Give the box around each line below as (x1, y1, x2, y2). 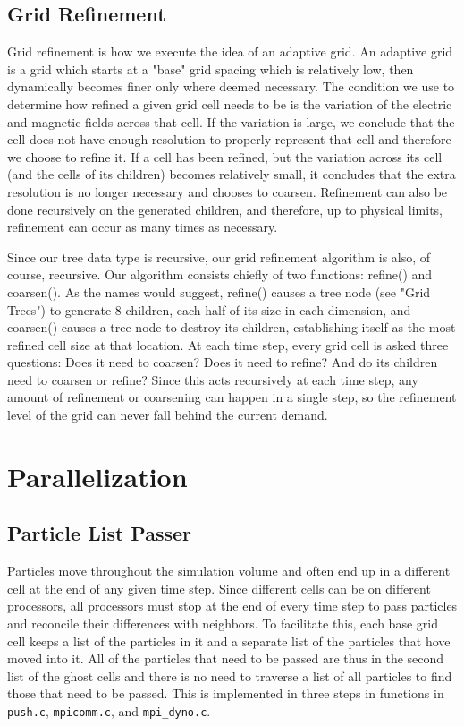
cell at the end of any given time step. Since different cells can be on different (7, 578, 431, 597)
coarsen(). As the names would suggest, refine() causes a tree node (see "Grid (7, 282, 431, 301)
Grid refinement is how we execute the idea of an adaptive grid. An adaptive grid (7, 42, 453, 61)
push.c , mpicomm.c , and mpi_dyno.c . (7, 702, 211, 720)
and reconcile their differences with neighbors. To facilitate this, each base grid (7, 614, 438, 633)
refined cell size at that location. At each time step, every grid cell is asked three (7, 335, 449, 354)
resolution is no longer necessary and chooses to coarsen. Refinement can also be (7, 182, 448, 201)
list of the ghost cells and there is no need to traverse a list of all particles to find (7, 666, 452, 685)
